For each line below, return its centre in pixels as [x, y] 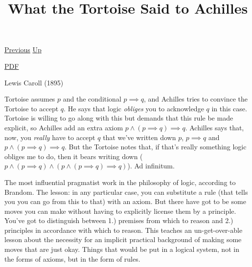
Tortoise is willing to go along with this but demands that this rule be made [119, 118]
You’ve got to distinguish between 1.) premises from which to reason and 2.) [119, 220]
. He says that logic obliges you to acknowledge [134, 108]
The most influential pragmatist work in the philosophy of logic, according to [120, 182]
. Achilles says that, [215, 127]
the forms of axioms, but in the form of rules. [72, 258]
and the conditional [92, 99]
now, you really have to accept [50, 137]
